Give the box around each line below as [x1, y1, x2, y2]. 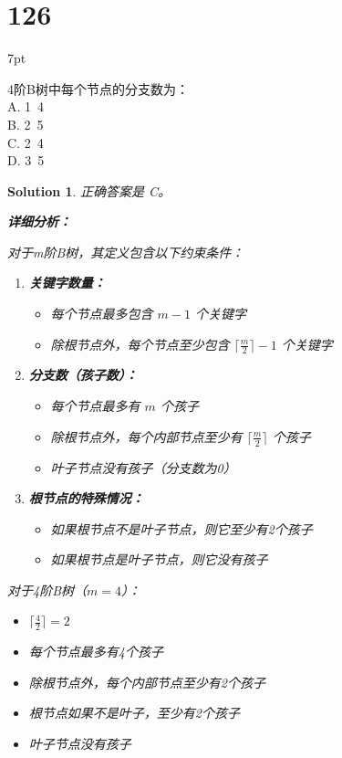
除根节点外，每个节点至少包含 [50, 334, 230, 353]
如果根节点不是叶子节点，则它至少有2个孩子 [50, 519, 313, 538]
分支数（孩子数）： [28, 365, 138, 384]
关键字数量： [28, 273, 106, 292]
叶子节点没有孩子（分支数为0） [50, 458, 236, 477]
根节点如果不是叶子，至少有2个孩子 [28, 703, 240, 722]
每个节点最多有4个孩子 [28, 642, 163, 661]
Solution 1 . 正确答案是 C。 [7, 181, 171, 200]
